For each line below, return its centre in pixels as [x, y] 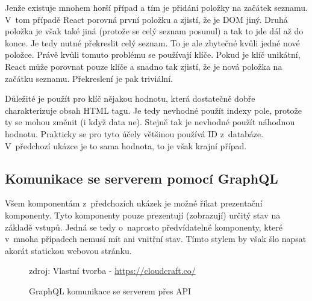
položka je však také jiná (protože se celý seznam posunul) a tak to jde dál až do [154, 31]
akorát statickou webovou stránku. [68, 250]
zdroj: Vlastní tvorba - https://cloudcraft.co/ [112, 271]
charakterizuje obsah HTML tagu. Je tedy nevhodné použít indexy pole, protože [153, 110]
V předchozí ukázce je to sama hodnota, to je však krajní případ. [126, 145]
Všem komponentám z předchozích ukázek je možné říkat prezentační [134, 203]
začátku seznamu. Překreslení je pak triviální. [89, 78]
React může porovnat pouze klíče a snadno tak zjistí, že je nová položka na [144, 66]
